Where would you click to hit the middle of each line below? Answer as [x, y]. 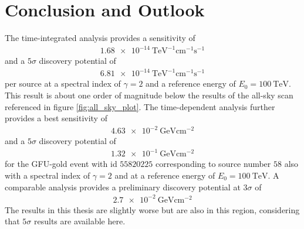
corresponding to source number [213, 164]
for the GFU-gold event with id [61, 164]
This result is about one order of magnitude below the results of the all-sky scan [149, 95]
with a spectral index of [48, 175]
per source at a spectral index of [63, 83]
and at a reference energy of [165, 175]
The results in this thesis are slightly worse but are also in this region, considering [152, 209]
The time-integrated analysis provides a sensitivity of [100, 38]
